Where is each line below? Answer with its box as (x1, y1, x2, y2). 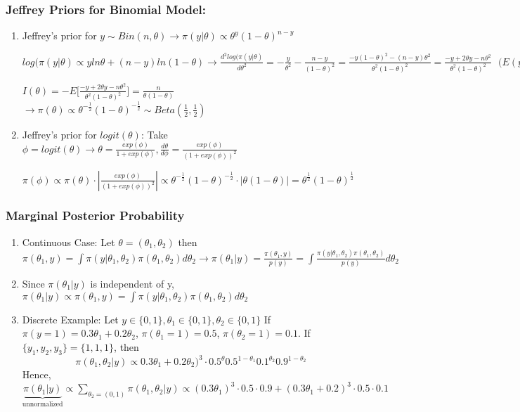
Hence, (22, 367, 51, 382)
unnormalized (22, 401, 63, 408)
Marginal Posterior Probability (6, 207, 185, 224)
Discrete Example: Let (22, 311, 119, 326)
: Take (141, 127, 168, 141)
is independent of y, (90, 276, 175, 290)
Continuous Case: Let (22, 234, 115, 249)
